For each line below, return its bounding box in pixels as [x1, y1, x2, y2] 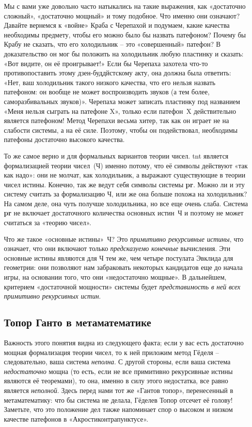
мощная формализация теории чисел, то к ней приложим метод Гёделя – [4, 347, 219, 357]
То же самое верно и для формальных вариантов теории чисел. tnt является [4, 150, 229, 160]
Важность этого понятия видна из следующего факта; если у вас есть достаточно [4, 338, 244, 348]
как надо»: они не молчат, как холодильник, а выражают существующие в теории [4, 170, 246, 180]
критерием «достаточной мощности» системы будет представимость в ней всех [4, 281, 241, 291]
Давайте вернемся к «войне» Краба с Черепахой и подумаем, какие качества [4, 20, 230, 30]
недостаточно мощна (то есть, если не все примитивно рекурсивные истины [4, 366, 233, 376]
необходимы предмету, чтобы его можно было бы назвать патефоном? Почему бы [4, 29, 246, 39]
